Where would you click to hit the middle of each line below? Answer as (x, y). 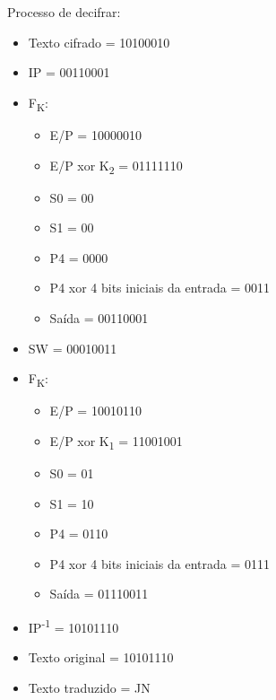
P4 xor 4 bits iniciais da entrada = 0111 (160, 563)
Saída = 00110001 (99, 318)
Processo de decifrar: (64, 12)
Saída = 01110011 (99, 594)
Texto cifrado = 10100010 (99, 42)
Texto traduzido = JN (89, 687)
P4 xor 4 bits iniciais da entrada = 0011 (160, 288)
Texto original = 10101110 (101, 657)
